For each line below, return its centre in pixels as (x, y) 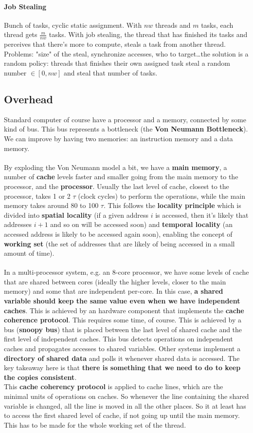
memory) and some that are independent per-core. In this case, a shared (114, 291)
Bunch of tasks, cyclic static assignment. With (73, 25)
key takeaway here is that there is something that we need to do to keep (122, 367)
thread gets (21, 34)
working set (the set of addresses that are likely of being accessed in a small (119, 243)
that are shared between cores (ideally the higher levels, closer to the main (115, 281)
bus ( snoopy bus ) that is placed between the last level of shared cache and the (123, 329)
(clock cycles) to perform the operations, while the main (162, 196)
